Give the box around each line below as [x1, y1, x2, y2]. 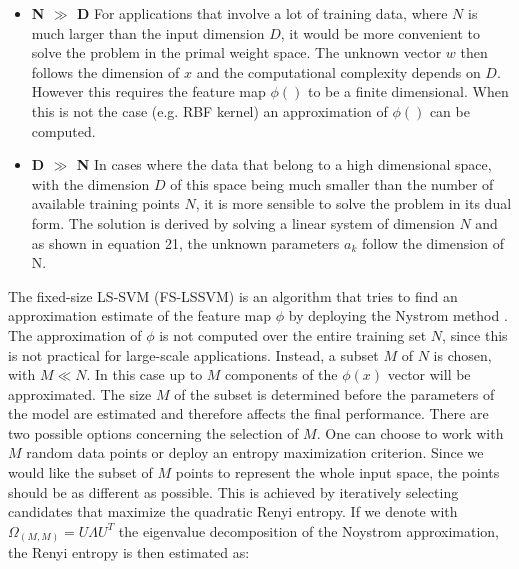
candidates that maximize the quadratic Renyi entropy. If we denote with [8, 501, 458, 522]
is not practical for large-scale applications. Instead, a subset [8, 344, 379, 365]
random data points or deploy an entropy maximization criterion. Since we [26, 442, 484, 463]
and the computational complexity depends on [196, 61, 481, 82]
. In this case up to [86, 364, 203, 385]
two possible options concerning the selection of [8, 422, 299, 443]
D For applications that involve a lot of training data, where [76, 3, 448, 23]
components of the [225, 364, 338, 385]
